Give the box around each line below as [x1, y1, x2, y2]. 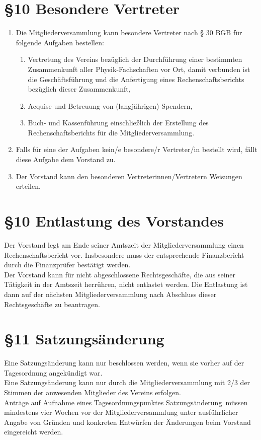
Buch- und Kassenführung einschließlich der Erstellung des [28, 117, 209, 128]
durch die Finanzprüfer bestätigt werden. [4, 259, 131, 270]
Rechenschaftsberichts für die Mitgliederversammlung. [28, 127, 195, 137]
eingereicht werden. [4, 426, 63, 437]
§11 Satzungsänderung [4, 328, 164, 349]
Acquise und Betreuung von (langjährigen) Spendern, [28, 100, 193, 111]
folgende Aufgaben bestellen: [16, 37, 104, 47]
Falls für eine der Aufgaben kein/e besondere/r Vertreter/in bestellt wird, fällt [16, 144, 257, 155]
